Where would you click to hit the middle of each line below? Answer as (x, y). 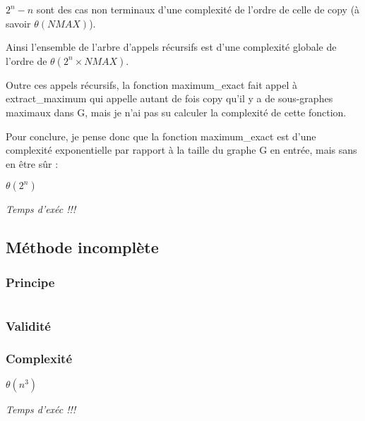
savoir (18, 23)
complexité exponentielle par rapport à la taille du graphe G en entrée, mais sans (181, 150)
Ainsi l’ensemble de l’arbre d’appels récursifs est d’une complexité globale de (171, 47)
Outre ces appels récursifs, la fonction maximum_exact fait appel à (152, 84)
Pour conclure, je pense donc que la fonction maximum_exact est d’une (161, 136)
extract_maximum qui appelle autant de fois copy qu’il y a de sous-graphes (169, 98)
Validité (28, 325)
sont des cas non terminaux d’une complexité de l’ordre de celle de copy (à (198, 9)
